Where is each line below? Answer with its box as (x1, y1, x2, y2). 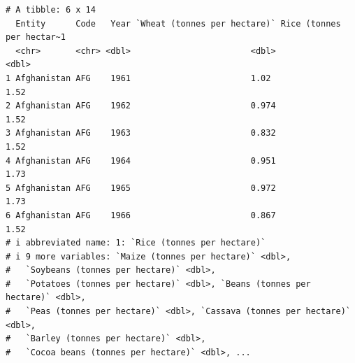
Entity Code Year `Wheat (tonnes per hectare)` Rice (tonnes (15, 18, 341, 29)
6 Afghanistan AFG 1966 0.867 (6, 210, 276, 220)
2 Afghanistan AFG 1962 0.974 (6, 101, 276, 111)
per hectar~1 (6, 32, 66, 43)
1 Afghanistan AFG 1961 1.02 (6, 73, 271, 83)
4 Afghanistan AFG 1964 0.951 (6, 155, 276, 166)
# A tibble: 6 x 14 (6, 5, 96, 15)
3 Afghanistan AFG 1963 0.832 (6, 128, 276, 138)
